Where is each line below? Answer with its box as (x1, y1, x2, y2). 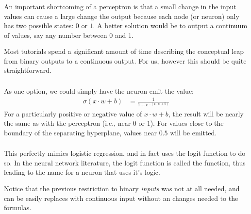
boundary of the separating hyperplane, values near (4, 127, 157, 137)
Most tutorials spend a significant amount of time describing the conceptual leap (4, 46, 244, 56)
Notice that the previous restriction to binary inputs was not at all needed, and (4, 183, 240, 193)
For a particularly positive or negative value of (4, 108, 142, 118)
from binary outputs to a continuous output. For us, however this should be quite (4, 55, 247, 66)
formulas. (4, 202, 32, 213)
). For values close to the (150, 118, 224, 128)
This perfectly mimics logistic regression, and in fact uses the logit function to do (4, 148, 246, 158)
